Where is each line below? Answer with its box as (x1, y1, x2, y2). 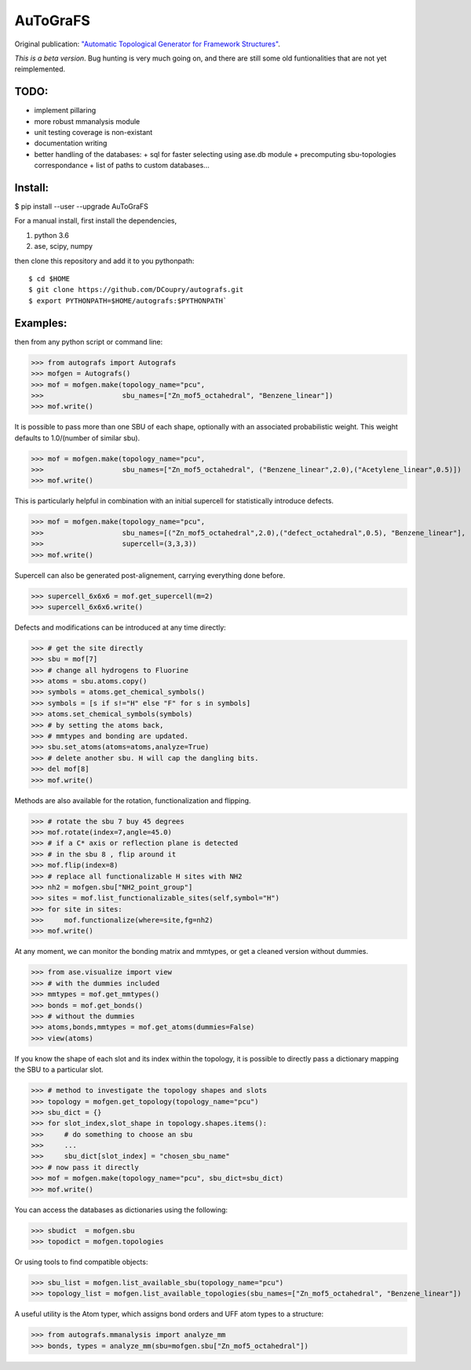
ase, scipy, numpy (34, 242, 93, 251)
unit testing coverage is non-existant (34, 128, 153, 137)
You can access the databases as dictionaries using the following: (14, 1205, 228, 1215)
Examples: (14, 316, 68, 330)
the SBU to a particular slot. (14, 1065, 104, 1075)
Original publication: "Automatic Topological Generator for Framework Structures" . (14, 39, 280, 49)
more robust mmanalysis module (34, 116, 141, 126)
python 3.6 (34, 230, 70, 239)
